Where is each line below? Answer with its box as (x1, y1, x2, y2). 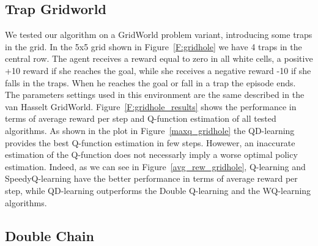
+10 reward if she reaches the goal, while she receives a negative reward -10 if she (5, 64, 311, 76)
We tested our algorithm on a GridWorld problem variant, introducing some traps (5, 28, 312, 41)
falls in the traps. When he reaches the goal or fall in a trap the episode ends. (5, 76, 296, 89)
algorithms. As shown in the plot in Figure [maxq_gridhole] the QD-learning (5, 124, 295, 136)
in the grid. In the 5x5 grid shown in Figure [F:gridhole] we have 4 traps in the (5, 40, 302, 53)
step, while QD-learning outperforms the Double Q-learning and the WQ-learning (5, 184, 311, 196)
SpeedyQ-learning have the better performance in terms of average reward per (5, 172, 298, 185)
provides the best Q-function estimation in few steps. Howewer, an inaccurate (5, 136, 295, 149)
